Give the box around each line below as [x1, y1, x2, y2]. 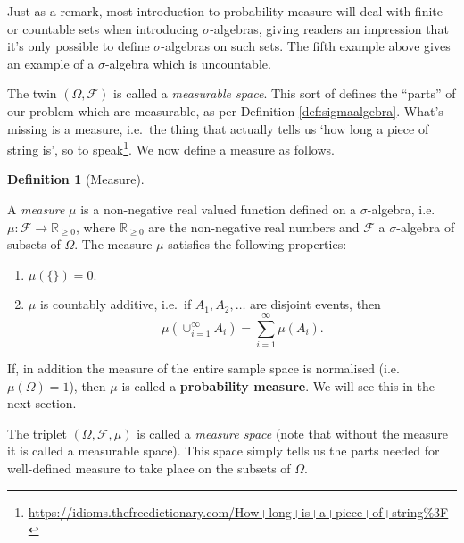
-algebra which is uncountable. [104, 54, 271, 72]
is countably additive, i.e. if [39, 295, 192, 313]
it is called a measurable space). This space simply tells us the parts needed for [7, 441, 440, 460]
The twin [7, 84, 57, 103]
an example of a [7, 54, 95, 72]
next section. [7, 394, 77, 413]
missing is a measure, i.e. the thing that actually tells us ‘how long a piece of [7, 119, 429, 138]
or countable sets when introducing [7, 19, 199, 38]
